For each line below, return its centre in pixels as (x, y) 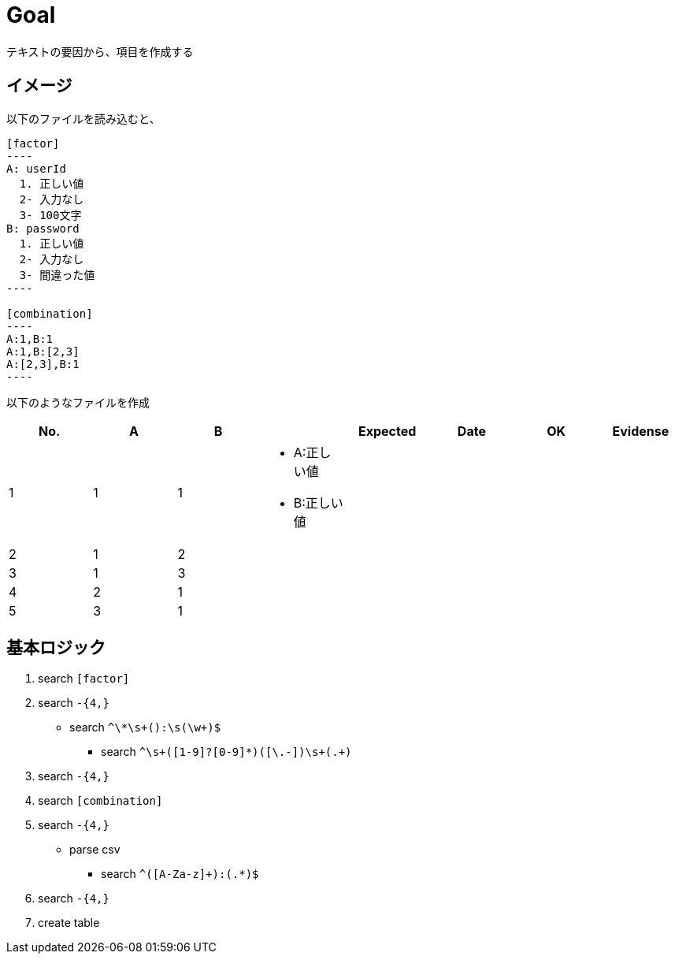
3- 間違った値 (57, 275)
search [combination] (100, 801)
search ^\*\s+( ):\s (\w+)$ (145, 727)
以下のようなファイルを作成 (78, 402)
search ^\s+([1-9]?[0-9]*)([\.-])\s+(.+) (226, 752)
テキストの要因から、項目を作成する (100, 51)
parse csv (95, 850)
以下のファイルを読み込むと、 (83, 118)
